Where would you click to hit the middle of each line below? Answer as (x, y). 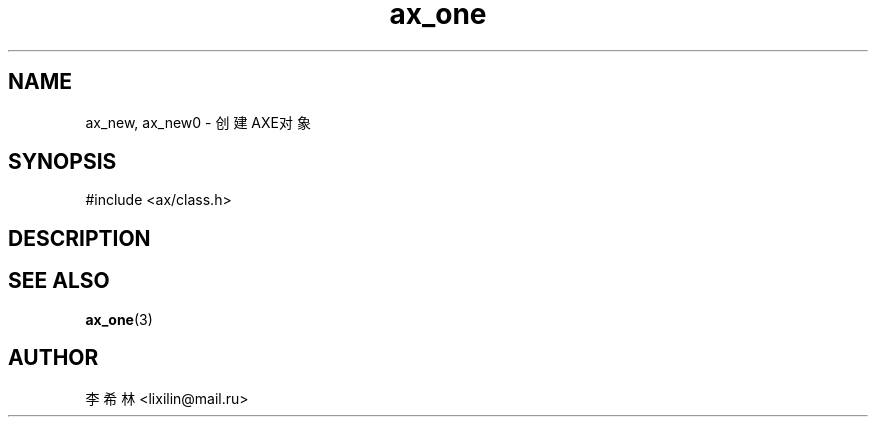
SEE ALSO (59, 281)
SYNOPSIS (62, 162)
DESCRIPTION (79, 238)
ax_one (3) (119, 319)
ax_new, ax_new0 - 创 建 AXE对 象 (198, 122)
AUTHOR (53, 358)
